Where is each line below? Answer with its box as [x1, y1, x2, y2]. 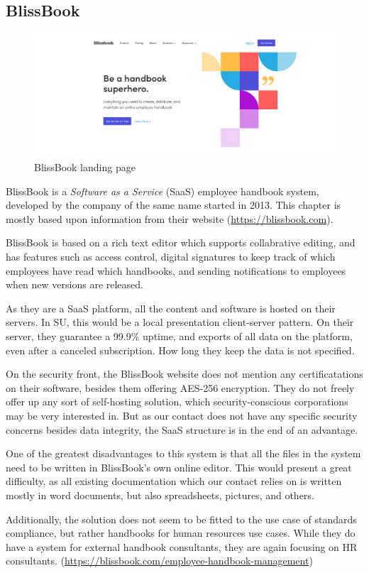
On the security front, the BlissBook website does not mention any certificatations [6, 366, 363, 381]
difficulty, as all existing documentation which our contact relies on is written [6, 474, 342, 489]
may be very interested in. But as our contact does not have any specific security [6, 408, 358, 423]
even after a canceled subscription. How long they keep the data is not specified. [6, 342, 355, 357]
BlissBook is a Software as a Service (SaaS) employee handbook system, [6, 183, 319, 198]
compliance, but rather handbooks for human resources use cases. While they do [6, 525, 356, 540]
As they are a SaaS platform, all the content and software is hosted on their [6, 300, 336, 315]
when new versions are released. [6, 277, 143, 292]
